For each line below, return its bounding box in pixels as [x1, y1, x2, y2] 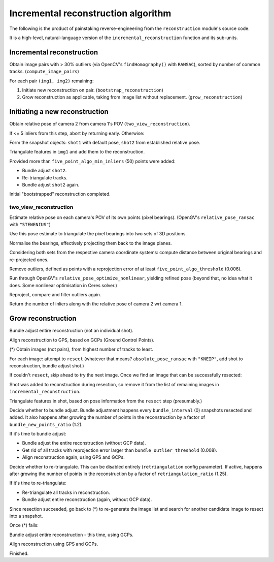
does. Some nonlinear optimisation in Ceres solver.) [9, 282, 118, 288]
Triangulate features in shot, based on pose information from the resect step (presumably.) [9, 398, 202, 404]
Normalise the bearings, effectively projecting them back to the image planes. [9, 240, 172, 246]
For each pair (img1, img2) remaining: [9, 78, 94, 84]
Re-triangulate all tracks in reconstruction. [22, 489, 110, 495]
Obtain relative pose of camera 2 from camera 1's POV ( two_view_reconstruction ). [9, 121, 190, 127]
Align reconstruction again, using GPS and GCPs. [22, 454, 125, 460]
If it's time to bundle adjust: [9, 431, 66, 437]
